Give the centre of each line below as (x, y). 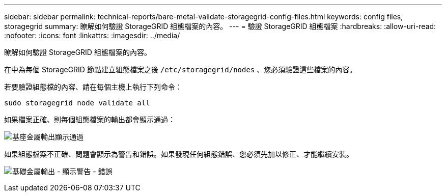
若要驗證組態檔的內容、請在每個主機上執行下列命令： (93, 87)
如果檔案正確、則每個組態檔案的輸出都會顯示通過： (90, 119)
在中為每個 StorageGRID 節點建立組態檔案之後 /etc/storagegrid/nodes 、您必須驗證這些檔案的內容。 (180, 69)
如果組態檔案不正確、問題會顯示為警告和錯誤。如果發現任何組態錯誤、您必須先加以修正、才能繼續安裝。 (179, 154)
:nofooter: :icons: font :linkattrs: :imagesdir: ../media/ (92, 35)
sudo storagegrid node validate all (77, 103)
